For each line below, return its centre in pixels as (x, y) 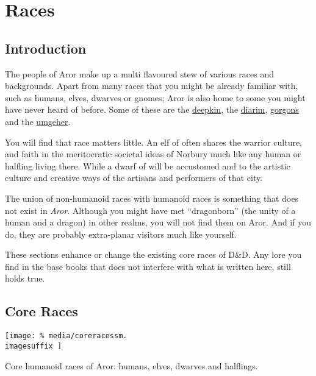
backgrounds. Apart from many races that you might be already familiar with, (152, 86)
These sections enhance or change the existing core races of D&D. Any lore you (153, 254)
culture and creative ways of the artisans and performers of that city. (134, 178)
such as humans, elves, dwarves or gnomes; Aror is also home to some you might (155, 97)
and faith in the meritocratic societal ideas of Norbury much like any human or (153, 154)
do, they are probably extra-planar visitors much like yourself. (121, 234)
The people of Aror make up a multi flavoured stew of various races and (140, 73)
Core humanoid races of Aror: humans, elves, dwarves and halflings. (131, 365)
